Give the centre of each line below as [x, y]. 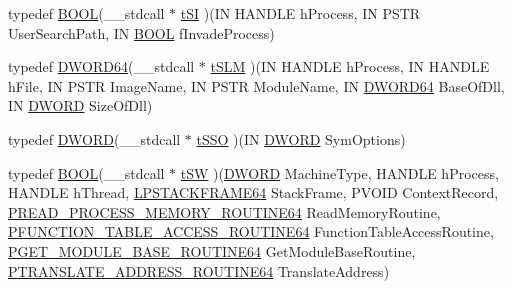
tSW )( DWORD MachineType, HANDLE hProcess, [339, 172]
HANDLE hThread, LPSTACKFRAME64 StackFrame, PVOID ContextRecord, [253, 192]
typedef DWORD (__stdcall [94, 138]
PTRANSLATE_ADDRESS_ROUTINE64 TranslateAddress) [199, 270]
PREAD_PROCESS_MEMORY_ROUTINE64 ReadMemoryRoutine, [224, 211]
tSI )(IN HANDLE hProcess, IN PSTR [300, 13]
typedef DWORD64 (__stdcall [101, 66]
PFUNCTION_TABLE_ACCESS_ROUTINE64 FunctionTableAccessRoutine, [251, 231]
